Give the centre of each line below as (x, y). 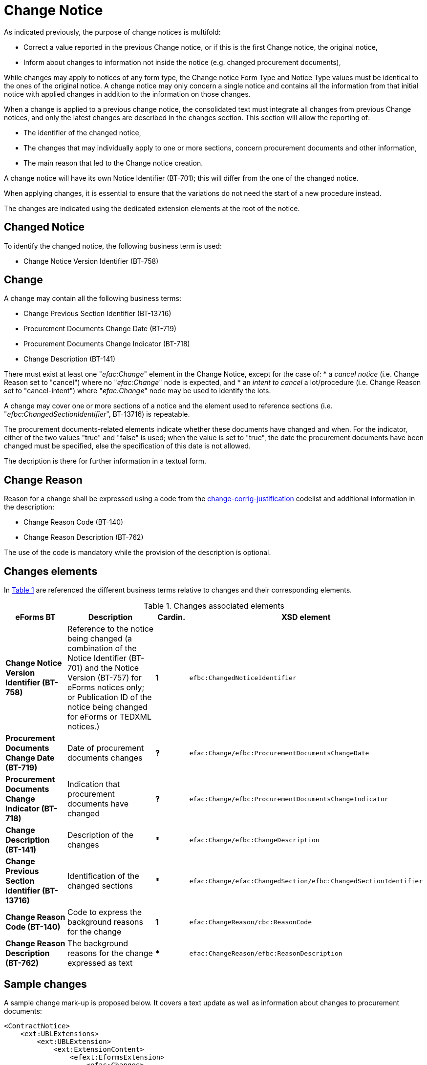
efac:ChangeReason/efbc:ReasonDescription (266, 953)
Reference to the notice (110, 629)
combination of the (102, 649)
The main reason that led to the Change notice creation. (113, 163)
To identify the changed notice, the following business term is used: (113, 246)
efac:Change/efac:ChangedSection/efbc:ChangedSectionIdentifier (306, 881)
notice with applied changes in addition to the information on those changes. (127, 94)
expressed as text (100, 963)
